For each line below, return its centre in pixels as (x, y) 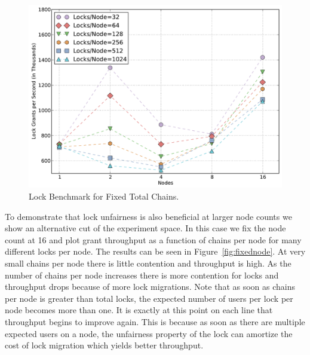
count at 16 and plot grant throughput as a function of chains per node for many (153, 239)
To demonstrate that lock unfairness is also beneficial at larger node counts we (148, 216)
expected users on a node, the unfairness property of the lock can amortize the (149, 333)
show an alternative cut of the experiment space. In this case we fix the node (145, 228)
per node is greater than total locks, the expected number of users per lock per (149, 298)
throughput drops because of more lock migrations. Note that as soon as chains (150, 287)
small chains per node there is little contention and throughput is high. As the (148, 263)
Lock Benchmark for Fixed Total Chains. (104, 196)
